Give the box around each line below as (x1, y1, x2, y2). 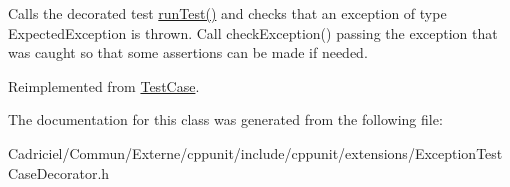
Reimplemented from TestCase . (8, 75, 200, 96)
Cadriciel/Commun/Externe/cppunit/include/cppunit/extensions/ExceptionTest (8, 142, 503, 163)
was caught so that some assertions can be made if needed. (8, 42, 368, 63)
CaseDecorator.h (8, 162, 110, 183)
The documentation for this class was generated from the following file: (8, 109, 443, 130)
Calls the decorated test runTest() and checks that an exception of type (8, 3, 447, 23)
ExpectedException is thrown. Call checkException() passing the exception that (8, 22, 498, 43)
